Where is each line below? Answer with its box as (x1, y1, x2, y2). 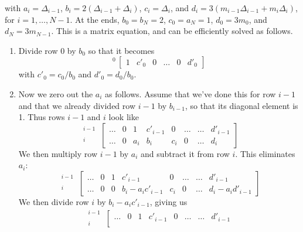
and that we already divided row (18, 99, 136, 111)
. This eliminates (235, 147, 295, 159)
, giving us (149, 195, 188, 207)
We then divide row (18, 195, 89, 207)
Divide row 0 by (18, 44, 76, 56)
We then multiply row (18, 147, 98, 159)
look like (108, 111, 139, 123)
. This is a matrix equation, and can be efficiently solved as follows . (51, 25, 293, 37)
